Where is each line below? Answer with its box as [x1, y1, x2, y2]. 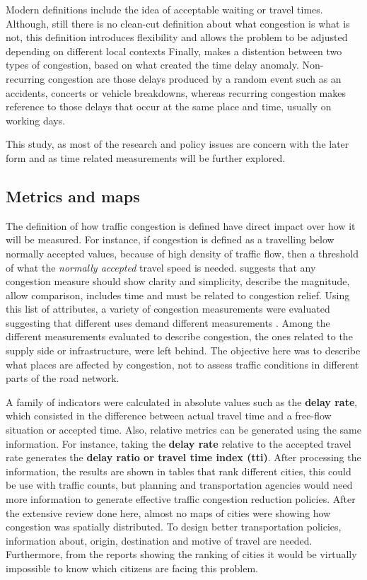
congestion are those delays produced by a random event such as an [48, 71, 342, 86]
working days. [6, 112, 66, 127]
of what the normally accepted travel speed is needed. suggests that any [6, 260, 316, 274]
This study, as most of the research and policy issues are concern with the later [6, 137, 349, 151]
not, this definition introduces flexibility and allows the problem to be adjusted [6, 30, 348, 45]
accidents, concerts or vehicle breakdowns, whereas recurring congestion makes [6, 85, 346, 100]
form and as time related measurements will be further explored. [6, 150, 286, 165]
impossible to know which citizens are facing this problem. [6, 560, 258, 575]
